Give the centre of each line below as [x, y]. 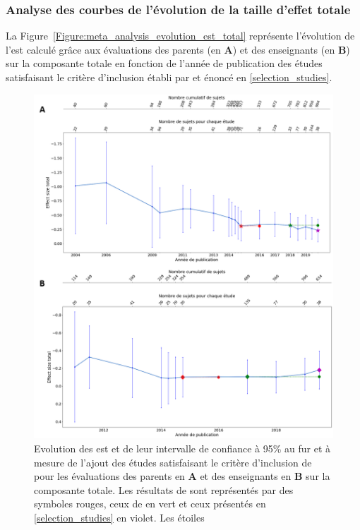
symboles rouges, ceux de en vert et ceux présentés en [150, 504]
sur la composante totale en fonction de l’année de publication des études [164, 63]
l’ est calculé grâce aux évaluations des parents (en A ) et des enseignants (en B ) [178, 49]
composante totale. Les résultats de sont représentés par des [164, 489]
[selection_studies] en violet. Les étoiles [119, 517]
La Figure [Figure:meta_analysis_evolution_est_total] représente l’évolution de [180, 36]
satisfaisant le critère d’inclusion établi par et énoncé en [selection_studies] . [169, 77]
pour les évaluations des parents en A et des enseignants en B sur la [182, 476]
